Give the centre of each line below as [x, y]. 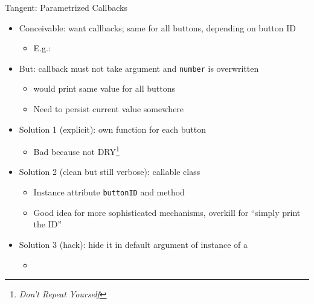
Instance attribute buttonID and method [109, 192]
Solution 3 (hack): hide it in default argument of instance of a [133, 244]
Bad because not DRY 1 [76, 150]
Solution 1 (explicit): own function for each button [113, 129]
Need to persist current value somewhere [109, 109]
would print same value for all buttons [104, 88]
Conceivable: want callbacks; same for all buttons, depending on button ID [158, 27]
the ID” [48, 224]
